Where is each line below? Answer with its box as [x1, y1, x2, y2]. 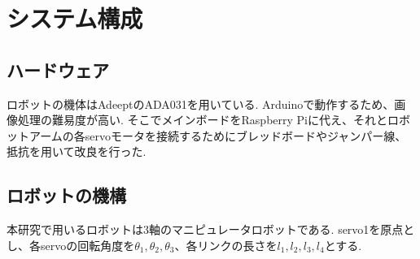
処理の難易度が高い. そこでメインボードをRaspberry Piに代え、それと [17, 111, 388, 128]
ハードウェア [7, 57, 109, 82]
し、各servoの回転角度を [7, 236, 135, 253]
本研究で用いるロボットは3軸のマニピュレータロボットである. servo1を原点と [7, 221, 415, 238]
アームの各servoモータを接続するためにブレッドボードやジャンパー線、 [28, 127, 407, 144]
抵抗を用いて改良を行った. [7, 143, 147, 160]
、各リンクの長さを [174, 236, 278, 253]
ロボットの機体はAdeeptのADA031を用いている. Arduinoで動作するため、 [7, 95, 395, 112]
